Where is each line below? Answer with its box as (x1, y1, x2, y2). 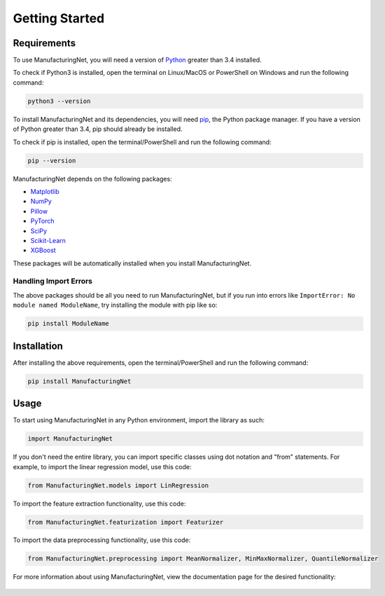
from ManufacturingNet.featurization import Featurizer (27, 518, 224, 526)
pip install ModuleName (27, 319, 110, 328)
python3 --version (27, 97, 91, 105)
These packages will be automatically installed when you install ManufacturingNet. (13, 259, 252, 268)
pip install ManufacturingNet (27, 377, 132, 385)
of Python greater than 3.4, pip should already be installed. (13, 125, 183, 133)
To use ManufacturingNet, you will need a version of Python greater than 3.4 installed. (13, 56, 262, 64)
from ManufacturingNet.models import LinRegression (27, 481, 209, 490)
